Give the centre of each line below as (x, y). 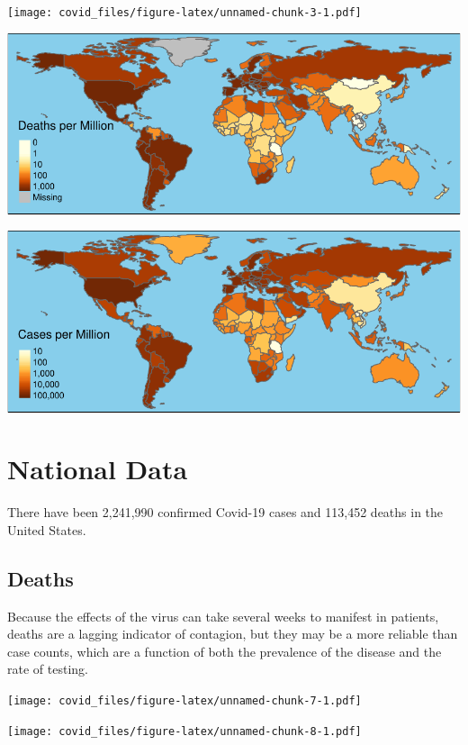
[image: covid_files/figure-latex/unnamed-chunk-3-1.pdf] (184, 13)
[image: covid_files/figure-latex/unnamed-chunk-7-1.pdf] (184, 700)
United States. (47, 529)
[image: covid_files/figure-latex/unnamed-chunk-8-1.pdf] (184, 731)
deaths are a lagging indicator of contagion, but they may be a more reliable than (233, 634)
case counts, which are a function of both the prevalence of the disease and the (225, 651)
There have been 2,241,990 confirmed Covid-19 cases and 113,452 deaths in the (225, 512)
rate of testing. (48, 669)
